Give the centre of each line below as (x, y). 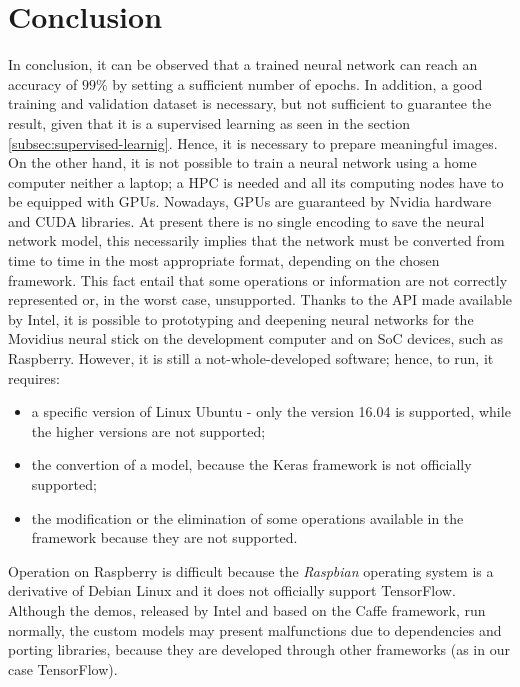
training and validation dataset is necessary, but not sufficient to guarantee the (250, 103)
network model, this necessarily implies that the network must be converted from (256, 240)
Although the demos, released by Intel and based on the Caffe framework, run (247, 609)
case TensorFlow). (63, 668)
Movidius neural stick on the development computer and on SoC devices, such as (256, 338)
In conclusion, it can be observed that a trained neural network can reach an (243, 64)
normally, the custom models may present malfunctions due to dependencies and (255, 629)
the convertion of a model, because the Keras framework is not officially (251, 464)
